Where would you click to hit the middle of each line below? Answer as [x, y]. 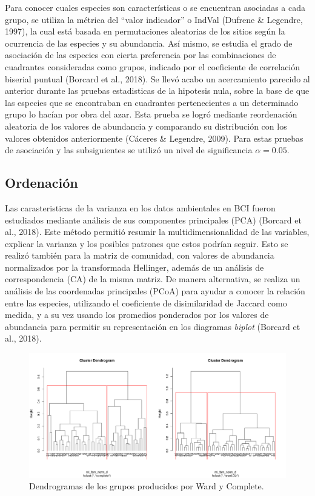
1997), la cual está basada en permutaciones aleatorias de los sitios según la [145, 31]
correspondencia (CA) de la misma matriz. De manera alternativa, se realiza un [153, 279]
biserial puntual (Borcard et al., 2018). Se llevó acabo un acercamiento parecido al [157, 78]
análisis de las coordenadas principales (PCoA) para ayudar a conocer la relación [155, 291]
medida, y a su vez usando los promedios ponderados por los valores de [137, 315]
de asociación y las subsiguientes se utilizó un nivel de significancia [129, 150]
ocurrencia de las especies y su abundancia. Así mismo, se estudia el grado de [149, 43]
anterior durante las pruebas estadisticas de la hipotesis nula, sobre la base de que [157, 91]
